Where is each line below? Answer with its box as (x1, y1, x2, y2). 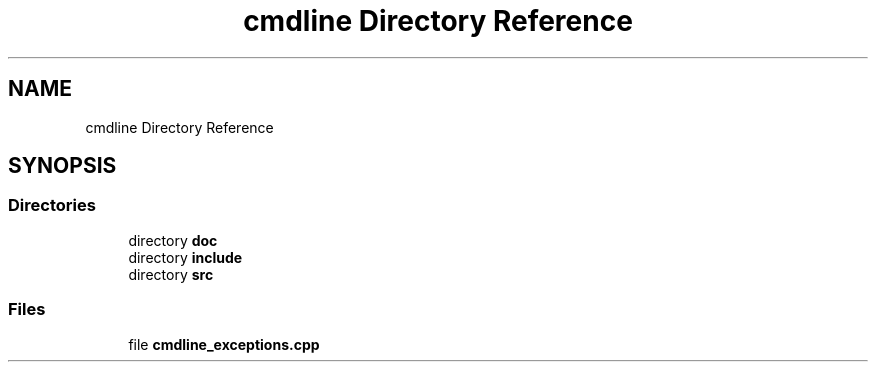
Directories (8, 195, 96, 216)
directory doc (128, 231, 218, 249)
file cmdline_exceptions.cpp (128, 335, 320, 353)
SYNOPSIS (8, 153, 117, 179)
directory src (128, 265, 214, 283)
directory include (128, 248, 243, 266)
